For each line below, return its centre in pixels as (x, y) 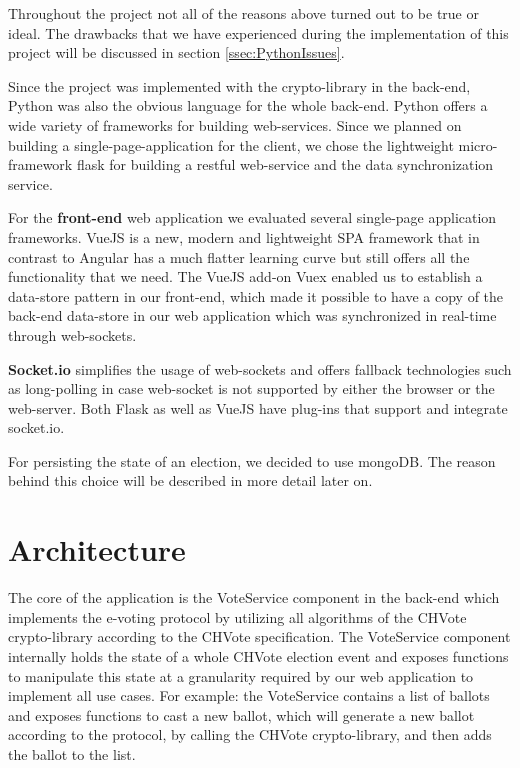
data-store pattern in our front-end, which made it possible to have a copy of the (256, 295)
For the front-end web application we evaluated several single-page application (252, 217)
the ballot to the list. (72, 753)
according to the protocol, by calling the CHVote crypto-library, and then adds (250, 734)
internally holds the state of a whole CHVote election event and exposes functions (258, 655)
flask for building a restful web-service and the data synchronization (285, 164)
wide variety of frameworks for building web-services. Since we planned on (235, 124)
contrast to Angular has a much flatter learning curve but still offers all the (239, 256)
